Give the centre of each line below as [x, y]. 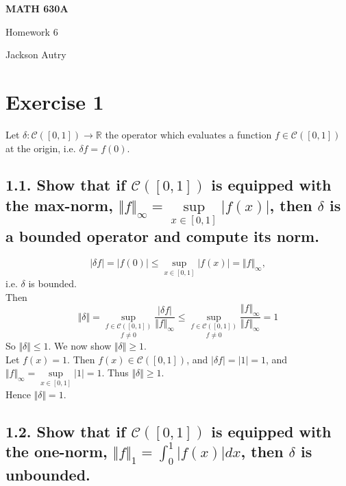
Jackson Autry [36, 54]
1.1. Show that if [66, 185]
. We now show [80, 346]
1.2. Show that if [66, 431]
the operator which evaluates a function [188, 134]
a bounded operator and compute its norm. [162, 236]
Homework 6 [32, 31]
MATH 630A [37, 8]
